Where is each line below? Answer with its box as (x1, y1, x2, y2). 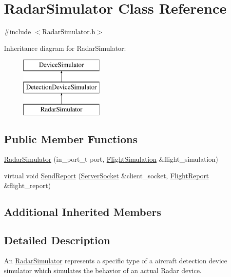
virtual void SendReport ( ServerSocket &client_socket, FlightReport (4, 170, 209, 181)
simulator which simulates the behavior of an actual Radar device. (4, 265, 202, 275)
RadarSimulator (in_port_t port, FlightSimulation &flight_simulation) (4, 154, 218, 164)
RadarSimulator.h (42, 26, 96, 37)
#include (4, 26, 31, 37)
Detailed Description (4, 233, 111, 248)
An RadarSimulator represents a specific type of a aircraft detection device (4, 256, 227, 266)
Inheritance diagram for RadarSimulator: (4, 43, 126, 53)
